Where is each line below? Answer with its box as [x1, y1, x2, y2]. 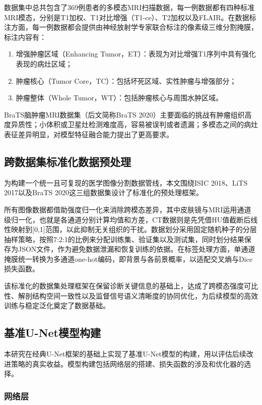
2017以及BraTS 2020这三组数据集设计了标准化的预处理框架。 [4, 187, 203, 198]
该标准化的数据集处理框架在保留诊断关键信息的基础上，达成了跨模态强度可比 [4, 280, 258, 291]
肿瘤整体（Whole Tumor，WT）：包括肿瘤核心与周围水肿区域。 [16, 92, 223, 103]
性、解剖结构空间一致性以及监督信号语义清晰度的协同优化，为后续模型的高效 [4, 290, 258, 301]
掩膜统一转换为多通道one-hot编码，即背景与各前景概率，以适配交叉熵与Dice [4, 253, 252, 264]
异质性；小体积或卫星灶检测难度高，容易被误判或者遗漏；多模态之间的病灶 [11, 119, 258, 130]
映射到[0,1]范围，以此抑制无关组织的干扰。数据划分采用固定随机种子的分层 [11, 224, 257, 235]
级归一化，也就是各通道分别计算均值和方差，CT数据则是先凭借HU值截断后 [4, 214, 251, 224]
